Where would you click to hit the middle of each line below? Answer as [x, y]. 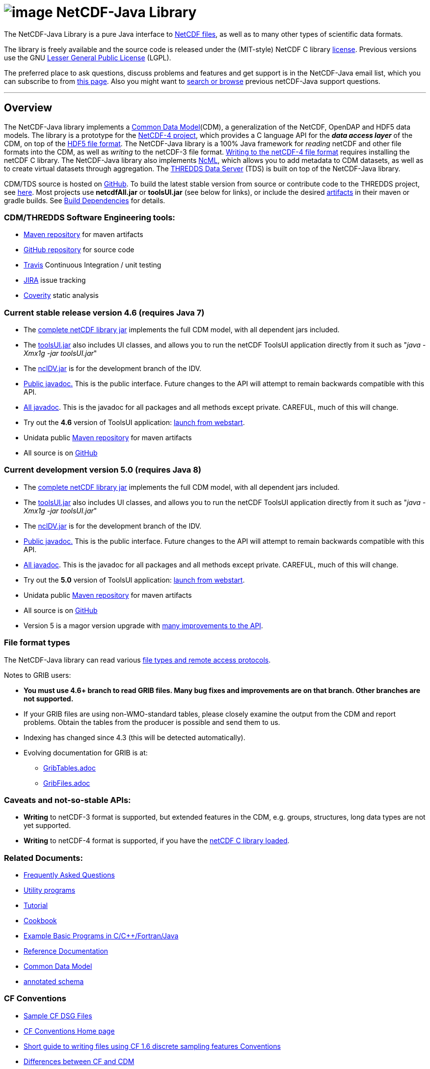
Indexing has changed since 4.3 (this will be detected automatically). [134, 737]
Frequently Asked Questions [69, 875]
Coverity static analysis [61, 295]
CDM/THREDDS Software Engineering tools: [90, 217]
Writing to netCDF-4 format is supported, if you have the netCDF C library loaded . [157, 841]
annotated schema [54, 982]
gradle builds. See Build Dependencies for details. [85, 200]
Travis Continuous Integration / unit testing [93, 265]
